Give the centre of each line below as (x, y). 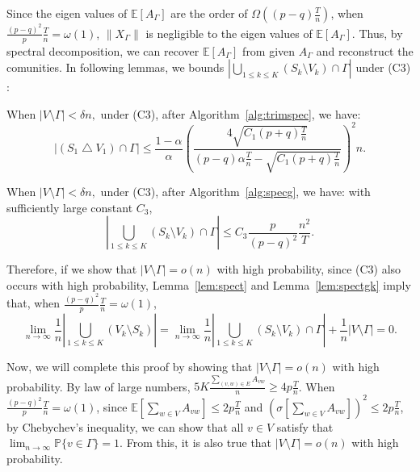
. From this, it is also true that (196, 443)
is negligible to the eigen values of (229, 33)
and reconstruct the (365, 50)
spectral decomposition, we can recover (103, 50)
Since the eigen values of (67, 13)
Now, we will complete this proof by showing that (130, 367)
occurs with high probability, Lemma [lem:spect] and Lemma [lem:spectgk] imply (209, 284)
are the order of (209, 13)
